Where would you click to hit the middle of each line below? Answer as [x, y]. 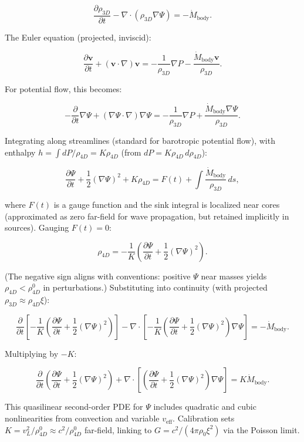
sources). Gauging [37, 227]
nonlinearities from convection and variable [82, 418]
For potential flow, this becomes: [63, 88]
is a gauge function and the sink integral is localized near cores [167, 204]
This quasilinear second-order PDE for [74, 406]
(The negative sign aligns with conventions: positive [98, 276]
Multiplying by [32, 353]
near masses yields [234, 276]
